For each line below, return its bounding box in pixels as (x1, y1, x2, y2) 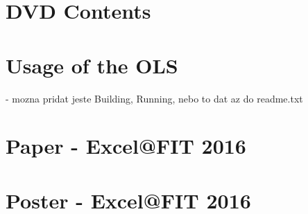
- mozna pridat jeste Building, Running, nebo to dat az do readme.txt (6, 91, 303, 105)
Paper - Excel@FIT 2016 (6, 132, 246, 160)
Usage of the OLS (6, 51, 178, 79)
